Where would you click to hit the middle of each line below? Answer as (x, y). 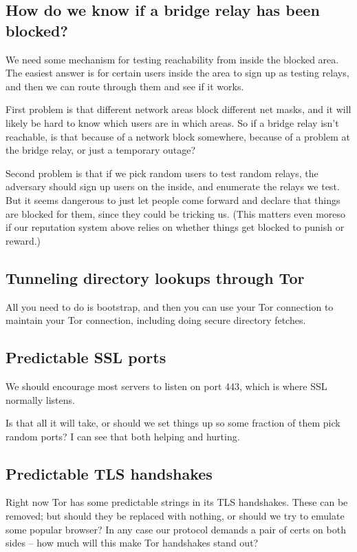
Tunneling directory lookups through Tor (155, 277)
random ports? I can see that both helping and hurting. (123, 436)
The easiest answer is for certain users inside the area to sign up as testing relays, (177, 73)
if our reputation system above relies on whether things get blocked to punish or (175, 227)
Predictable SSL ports (86, 357)
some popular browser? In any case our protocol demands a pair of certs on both (176, 529)
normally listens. (40, 399)
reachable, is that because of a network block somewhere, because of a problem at (178, 136)
